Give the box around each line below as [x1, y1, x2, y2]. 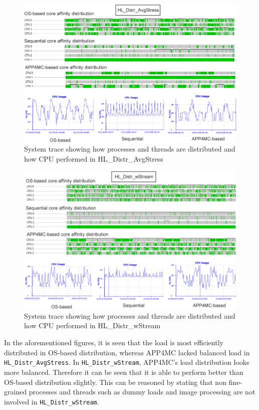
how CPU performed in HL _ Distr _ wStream [24, 320, 161, 331]
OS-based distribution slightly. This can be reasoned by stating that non [4, 376, 226, 387]
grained [4, 386, 27, 397]
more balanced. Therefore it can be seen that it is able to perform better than [4, 366, 243, 377]
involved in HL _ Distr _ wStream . [4, 396, 99, 406]
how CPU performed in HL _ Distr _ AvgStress [24, 153, 163, 164]
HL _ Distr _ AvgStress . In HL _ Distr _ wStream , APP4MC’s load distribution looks [4, 357, 249, 367]
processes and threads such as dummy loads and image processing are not [29, 386, 255, 397]
